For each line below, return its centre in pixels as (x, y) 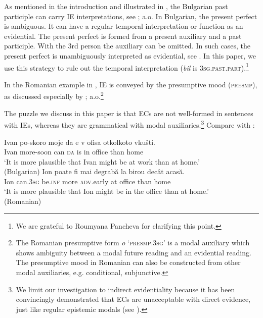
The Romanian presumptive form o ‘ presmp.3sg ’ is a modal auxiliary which (133, 243)
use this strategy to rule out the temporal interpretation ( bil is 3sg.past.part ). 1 (126, 67)
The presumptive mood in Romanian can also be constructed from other (128, 262)
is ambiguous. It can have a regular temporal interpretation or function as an (124, 26)
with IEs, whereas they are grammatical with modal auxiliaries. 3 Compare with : (129, 124)
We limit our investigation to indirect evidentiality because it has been (125, 289)
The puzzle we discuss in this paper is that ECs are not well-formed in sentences (129, 113)
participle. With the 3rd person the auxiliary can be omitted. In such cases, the (127, 46)
